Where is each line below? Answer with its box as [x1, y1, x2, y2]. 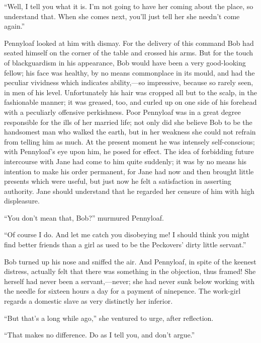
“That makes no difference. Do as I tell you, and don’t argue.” [4, 329, 195, 340]
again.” [4, 21, 25, 31]
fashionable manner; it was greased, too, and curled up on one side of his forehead [4, 97, 257, 107]
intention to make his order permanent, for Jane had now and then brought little [4, 166, 254, 176]
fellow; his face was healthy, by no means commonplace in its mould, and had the [4, 67, 255, 78]
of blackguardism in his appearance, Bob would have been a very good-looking [4, 57, 246, 67]
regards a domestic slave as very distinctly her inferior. [4, 296, 173, 306]
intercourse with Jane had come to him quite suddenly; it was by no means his [4, 156, 247, 166]
